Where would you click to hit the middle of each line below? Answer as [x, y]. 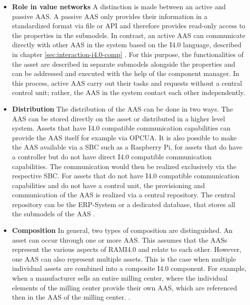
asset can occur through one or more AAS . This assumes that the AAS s [120, 239]
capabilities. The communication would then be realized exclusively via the [124, 166]
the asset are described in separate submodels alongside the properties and [124, 64]
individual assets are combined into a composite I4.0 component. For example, [129, 268]
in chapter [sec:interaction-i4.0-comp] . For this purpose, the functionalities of [128, 54]
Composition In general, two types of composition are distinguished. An [122, 230]
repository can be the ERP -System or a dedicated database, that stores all [124, 204]
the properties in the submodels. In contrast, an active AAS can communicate [129, 35]
